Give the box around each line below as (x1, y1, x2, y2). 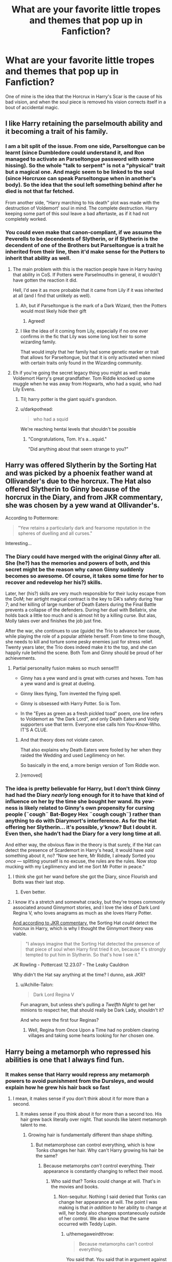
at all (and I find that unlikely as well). (12, 292, 91, 299)
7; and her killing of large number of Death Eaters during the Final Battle (5, 601, 157, 608)
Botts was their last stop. (12, 879, 65, 885)
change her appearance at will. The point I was (58, 1199, 158, 1205)
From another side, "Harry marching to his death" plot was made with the (5, 199, 160, 205)
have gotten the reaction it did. (12, 277, 78, 283)
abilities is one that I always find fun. (5, 1055, 124, 1064)
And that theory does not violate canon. (20, 737, 104, 743)
